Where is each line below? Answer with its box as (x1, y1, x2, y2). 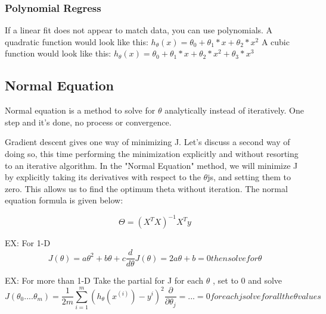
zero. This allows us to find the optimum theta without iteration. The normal (5, 182, 288, 194)
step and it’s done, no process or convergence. (5, 115, 172, 128)
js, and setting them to (207, 171, 291, 183)
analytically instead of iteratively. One (164, 104, 304, 117)
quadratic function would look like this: (5, 35, 148, 48)
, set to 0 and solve (212, 274, 282, 287)
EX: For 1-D (5, 237, 51, 249)
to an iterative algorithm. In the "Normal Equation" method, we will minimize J (5, 159, 298, 171)
